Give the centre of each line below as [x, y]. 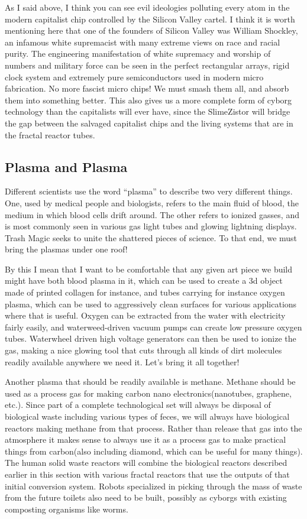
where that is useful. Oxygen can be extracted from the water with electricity [145, 315]
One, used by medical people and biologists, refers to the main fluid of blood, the [152, 202]
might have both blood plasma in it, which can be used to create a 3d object [144, 280]
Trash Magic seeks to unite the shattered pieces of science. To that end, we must [151, 237]
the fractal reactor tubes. [50, 134]
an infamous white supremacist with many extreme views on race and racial [143, 42]
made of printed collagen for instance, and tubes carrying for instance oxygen [145, 292]
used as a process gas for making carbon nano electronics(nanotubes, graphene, [148, 393]
